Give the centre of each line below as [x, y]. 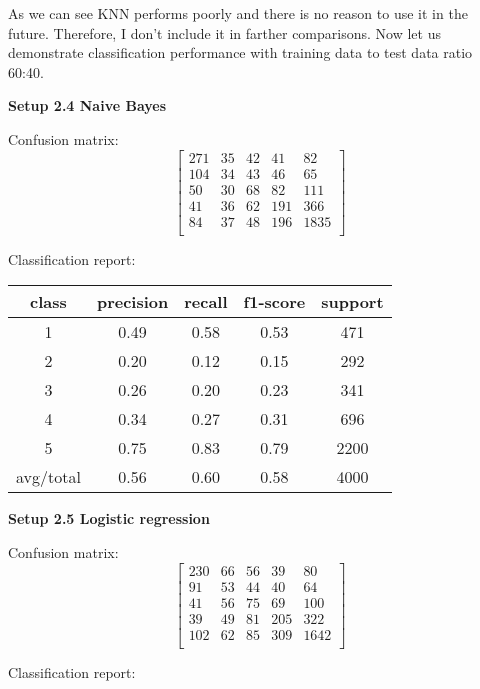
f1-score [274, 302]
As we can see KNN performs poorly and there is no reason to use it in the [238, 13]
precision [132, 302]
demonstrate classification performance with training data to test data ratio [240, 52]
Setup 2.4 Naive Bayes [87, 105]
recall [206, 302]
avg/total [48, 477]
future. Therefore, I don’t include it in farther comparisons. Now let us [224, 32]
